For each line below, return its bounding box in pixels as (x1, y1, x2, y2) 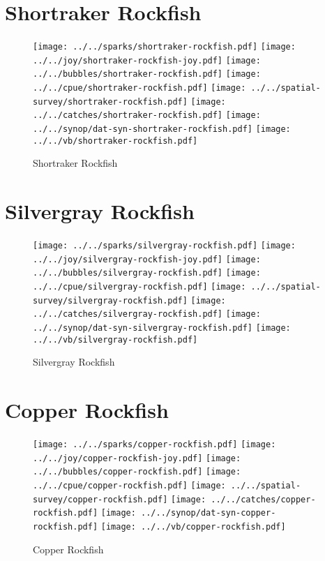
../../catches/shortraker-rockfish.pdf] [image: (33, 110, 261, 121)
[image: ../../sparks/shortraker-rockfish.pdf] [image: (33, 42, 296, 52)
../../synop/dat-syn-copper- (141, 508, 276, 518)
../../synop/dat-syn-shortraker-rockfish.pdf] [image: (33, 124, 291, 135)
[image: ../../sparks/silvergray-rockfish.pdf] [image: (33, 241, 296, 251)
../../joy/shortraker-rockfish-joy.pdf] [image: (33, 55, 261, 66)
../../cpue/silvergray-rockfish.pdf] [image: (33, 282, 246, 292)
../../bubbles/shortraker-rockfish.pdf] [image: (33, 69, 261, 80)
